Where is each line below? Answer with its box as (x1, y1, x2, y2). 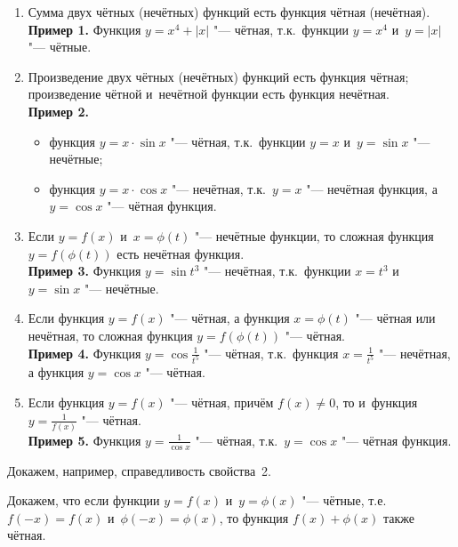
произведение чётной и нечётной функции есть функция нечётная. (28, 84, 390, 103)
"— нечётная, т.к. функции (203, 261, 351, 280)
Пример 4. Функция (28, 343, 141, 362)
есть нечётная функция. (117, 244, 245, 262)
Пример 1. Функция (28, 20, 141, 38)
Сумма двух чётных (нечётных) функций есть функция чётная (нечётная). (28, 3, 430, 20)
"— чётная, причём (170, 392, 274, 411)
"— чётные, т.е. (301, 491, 387, 510)
